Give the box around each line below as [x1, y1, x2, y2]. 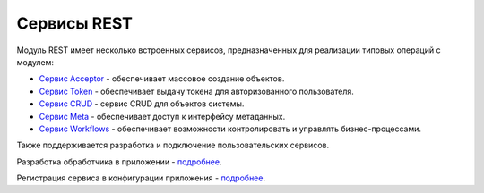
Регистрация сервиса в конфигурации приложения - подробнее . [16, 172, 266, 183]
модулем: [16, 56, 54, 67]
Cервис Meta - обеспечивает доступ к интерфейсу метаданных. [39, 111, 286, 122]
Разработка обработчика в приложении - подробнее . [16, 156, 222, 167]
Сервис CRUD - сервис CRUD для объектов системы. [39, 98, 245, 109]
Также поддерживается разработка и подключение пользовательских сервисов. [16, 139, 330, 151]
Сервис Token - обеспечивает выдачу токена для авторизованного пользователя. [39, 86, 354, 96]
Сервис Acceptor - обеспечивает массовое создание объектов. [39, 73, 285, 84]
